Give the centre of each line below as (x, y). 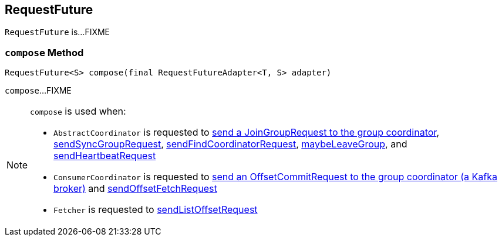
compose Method (44, 52)
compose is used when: (78, 111)
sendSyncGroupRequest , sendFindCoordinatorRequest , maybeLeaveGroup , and (230, 144)
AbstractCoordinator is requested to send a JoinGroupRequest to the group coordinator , (246, 132)
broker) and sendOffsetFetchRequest (135, 189)
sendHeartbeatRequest (105, 156)
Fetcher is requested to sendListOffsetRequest (156, 210)
